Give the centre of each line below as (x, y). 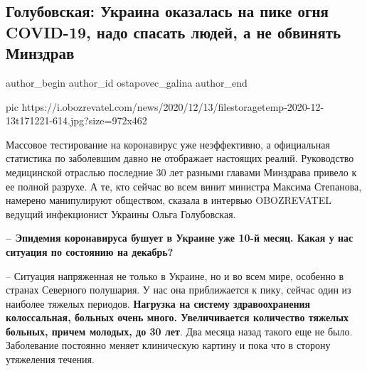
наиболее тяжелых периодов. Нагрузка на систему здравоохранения (158, 303)
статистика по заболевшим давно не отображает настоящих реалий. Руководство (180, 158)
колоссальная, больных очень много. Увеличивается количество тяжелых (177, 317)
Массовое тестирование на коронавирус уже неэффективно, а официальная (168, 144)
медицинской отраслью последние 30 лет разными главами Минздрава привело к (181, 172)
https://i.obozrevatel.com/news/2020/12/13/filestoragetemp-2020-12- (173, 106)
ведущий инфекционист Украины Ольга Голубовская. (121, 214)
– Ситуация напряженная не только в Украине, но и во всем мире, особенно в (175, 275)
